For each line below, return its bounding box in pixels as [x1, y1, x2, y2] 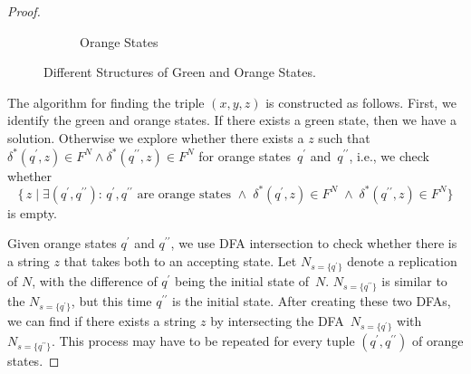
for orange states [198, 146, 291, 165]
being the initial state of [175, 271, 309, 290]
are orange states [137, 187, 232, 201]
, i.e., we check [349, 146, 430, 165]
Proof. [7, 2, 41, 20]
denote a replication [347, 251, 457, 270]
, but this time [71, 291, 152, 310]
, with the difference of [32, 271, 158, 290]
